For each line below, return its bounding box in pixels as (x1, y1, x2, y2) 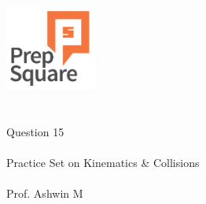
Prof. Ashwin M (6, 184, 83, 201)
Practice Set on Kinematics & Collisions (6, 154, 200, 170)
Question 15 (6, 123, 64, 139)
